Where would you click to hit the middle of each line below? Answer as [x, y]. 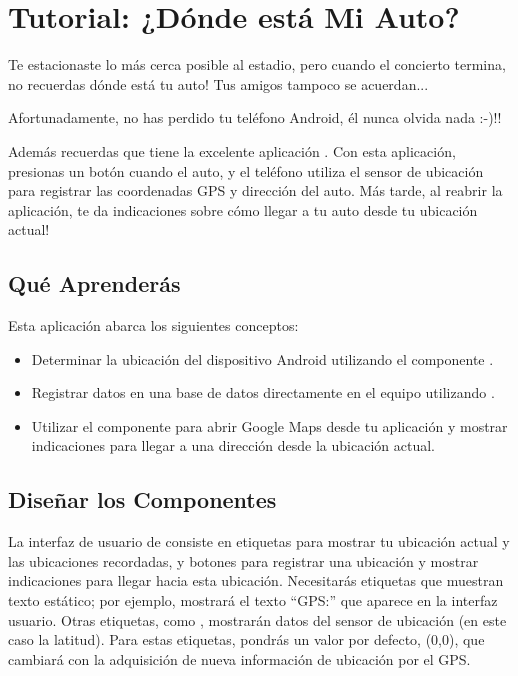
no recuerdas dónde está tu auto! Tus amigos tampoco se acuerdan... [218, 83]
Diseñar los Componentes [142, 499]
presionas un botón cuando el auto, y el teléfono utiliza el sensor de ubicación [246, 170]
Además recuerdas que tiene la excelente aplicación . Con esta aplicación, [232, 150]
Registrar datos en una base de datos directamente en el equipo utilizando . [263, 392]
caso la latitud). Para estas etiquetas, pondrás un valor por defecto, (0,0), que [246, 639]
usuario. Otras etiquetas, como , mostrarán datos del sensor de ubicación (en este [257, 619]
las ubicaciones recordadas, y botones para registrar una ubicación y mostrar [243, 560]
